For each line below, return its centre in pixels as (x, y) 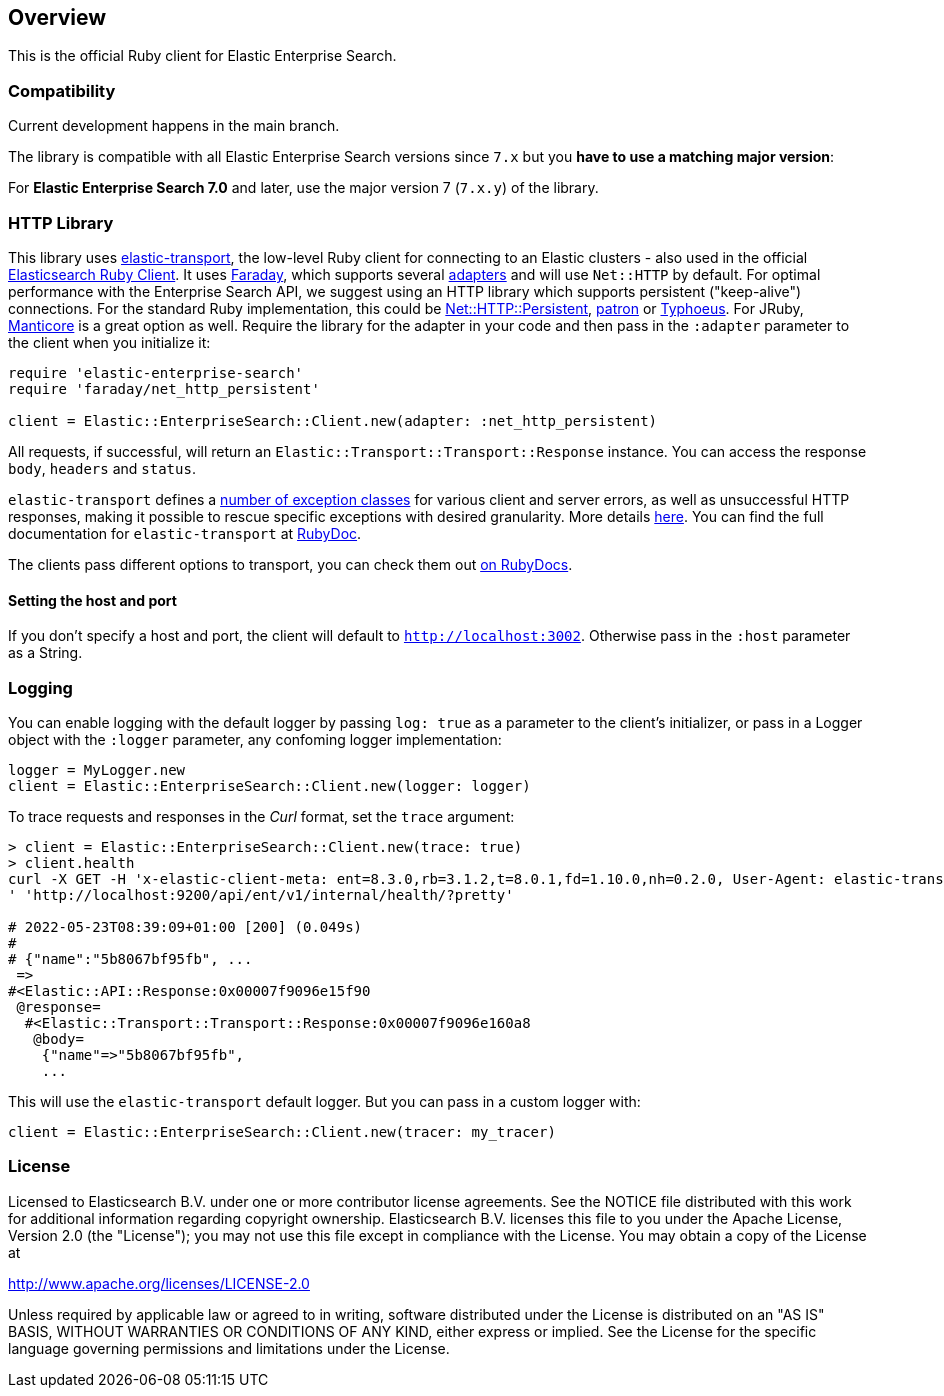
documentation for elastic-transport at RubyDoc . (185, 533)
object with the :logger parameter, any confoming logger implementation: (255, 739)
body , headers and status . (102, 468)
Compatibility (62, 90)
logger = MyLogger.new (97, 769)
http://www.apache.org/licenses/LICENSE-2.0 (159, 1283)
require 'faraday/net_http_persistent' (164, 388)
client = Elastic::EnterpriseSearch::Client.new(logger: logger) (269, 785)
